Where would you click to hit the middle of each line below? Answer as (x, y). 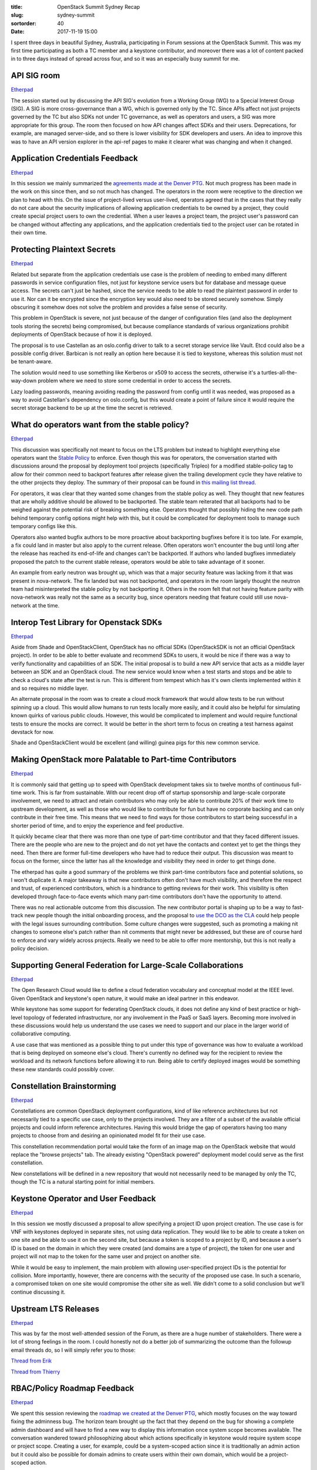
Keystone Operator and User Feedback (83, 1199)
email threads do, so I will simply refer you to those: (73, 1350)
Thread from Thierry (36, 1372)
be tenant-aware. (32, 362)
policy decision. (30, 948)
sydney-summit (76, 15)
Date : (18, 32)
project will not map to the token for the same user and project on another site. (106, 1257)
